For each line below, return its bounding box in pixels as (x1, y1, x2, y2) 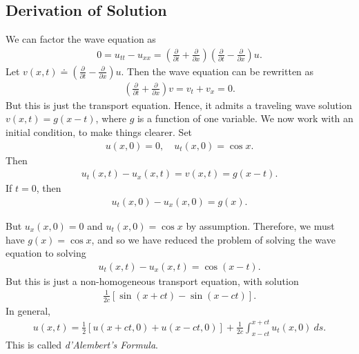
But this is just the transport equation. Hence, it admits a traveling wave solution (6, 97, 352, 112)
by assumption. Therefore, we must (186, 218, 335, 233)
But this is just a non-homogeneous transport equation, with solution (6, 273, 299, 288)
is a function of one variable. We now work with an (137, 111, 353, 126)
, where (95, 111, 126, 126)
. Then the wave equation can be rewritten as (121, 63, 314, 78)
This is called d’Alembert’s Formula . (6, 337, 158, 351)
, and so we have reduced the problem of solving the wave (91, 232, 336, 246)
